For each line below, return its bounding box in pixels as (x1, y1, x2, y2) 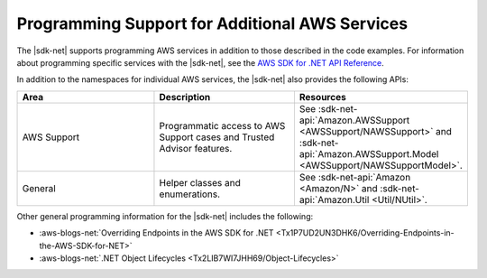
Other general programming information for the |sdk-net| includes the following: (16, 210, 314, 221)
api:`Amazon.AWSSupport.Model (299, 147, 439, 160)
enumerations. (159, 188, 221, 200)
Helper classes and (159, 176, 241, 189)
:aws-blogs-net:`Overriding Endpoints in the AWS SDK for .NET (39, 227, 274, 238)
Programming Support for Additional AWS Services (16, 14, 409, 33)
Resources (299, 90, 346, 103)
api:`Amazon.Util (299, 193, 370, 206)
